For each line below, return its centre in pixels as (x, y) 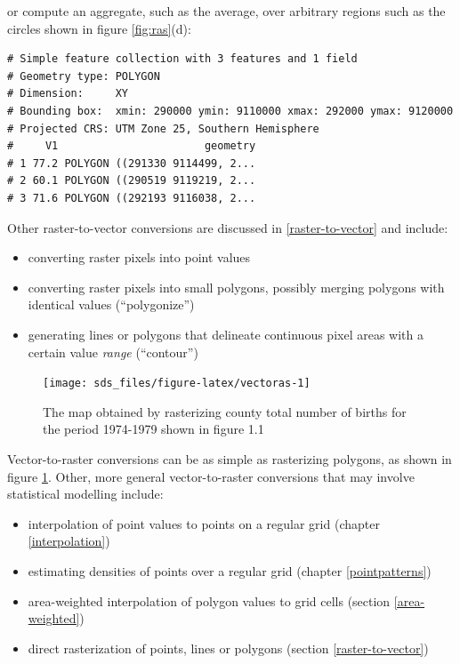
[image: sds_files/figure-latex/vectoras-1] (177, 384)
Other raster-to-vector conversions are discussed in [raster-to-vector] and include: (228, 227)
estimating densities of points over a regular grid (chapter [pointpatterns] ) (230, 570)
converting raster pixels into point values (139, 257)
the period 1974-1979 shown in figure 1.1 (153, 429)
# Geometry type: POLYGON (84, 76)
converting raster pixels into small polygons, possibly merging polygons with (236, 287)
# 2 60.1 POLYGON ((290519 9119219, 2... (132, 181)
